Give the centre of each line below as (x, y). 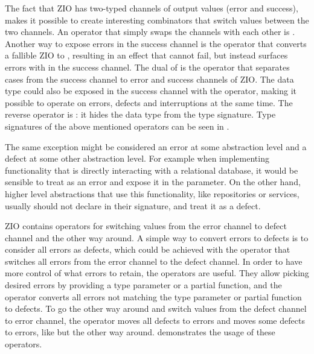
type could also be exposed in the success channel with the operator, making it (151, 91)
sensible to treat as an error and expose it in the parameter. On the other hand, (153, 182)
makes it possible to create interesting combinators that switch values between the (157, 20)
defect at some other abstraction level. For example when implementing (137, 158)
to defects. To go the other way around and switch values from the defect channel (156, 308)
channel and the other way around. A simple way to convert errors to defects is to (157, 237)
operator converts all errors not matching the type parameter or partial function (153, 296)
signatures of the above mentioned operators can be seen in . (117, 126)
